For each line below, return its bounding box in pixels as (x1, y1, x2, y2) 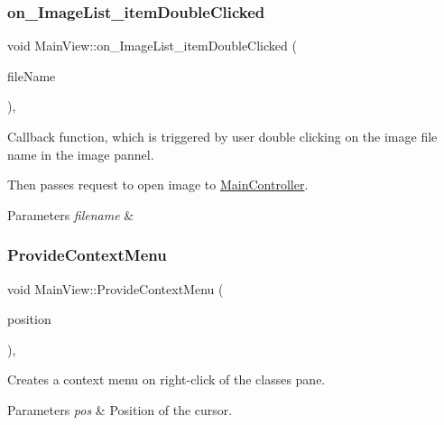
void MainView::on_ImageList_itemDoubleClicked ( (7, 36, 297, 55)
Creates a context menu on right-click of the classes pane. (7, 370, 326, 389)
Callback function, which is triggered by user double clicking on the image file (7, 127, 438, 145)
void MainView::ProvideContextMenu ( (7, 279, 224, 298)
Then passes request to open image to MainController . (7, 175, 309, 194)
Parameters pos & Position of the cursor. (7, 400, 233, 419)
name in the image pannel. (7, 144, 154, 163)
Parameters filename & (7, 205, 134, 224)
